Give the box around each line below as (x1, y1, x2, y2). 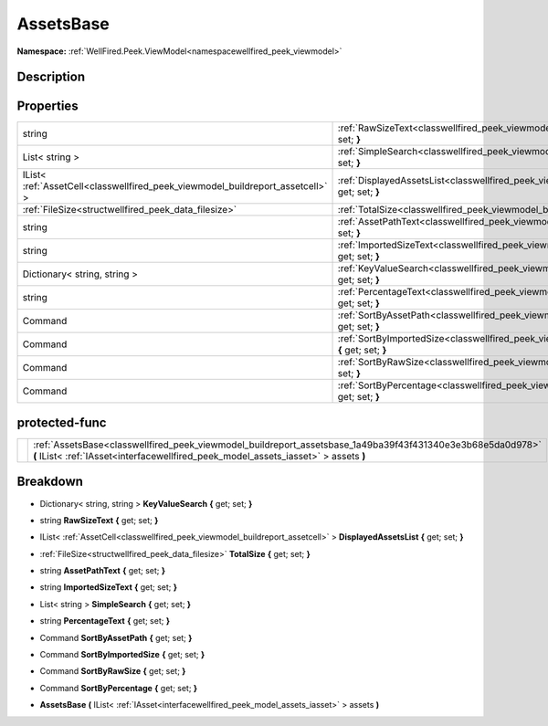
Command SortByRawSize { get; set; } (39, 666, 186, 677)
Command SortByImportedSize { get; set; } (39, 649, 205, 660)
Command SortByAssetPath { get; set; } (39, 632, 193, 643)
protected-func (16, 415, 107, 430)
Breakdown (16, 474, 84, 489)
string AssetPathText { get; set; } (39, 565, 166, 576)
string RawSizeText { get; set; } (39, 514, 159, 525)
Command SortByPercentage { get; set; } (39, 682, 198, 693)
